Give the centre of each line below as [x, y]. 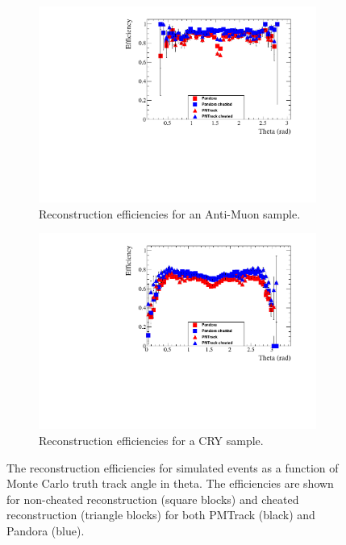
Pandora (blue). [46, 530]
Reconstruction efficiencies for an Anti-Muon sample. [170, 213]
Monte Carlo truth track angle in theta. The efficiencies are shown [170, 483]
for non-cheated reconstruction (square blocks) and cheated [153, 499]
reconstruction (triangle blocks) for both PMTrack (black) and [161, 515]
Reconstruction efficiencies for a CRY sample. [151, 440]
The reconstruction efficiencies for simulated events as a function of [173, 467]
